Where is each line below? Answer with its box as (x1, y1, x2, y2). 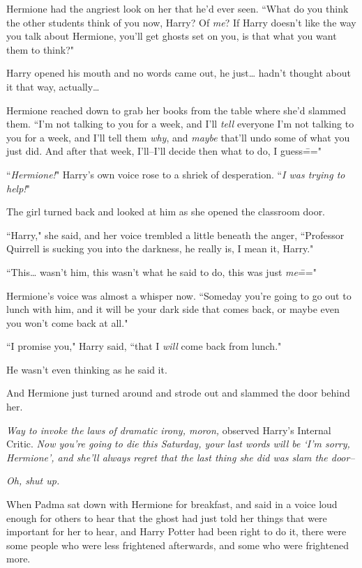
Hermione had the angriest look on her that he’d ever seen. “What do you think (6, 1, 349, 15)
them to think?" (6, 42, 75, 56)
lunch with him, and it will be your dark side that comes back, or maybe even (6, 302, 340, 316)
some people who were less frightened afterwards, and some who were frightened (6, 537, 349, 552)
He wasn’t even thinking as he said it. (6, 362, 167, 376)
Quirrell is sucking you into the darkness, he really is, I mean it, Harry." (6, 241, 314, 256)
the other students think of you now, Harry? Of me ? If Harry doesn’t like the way (6, 15, 356, 29)
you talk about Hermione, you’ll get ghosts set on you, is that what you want (6, 29, 337, 43)
